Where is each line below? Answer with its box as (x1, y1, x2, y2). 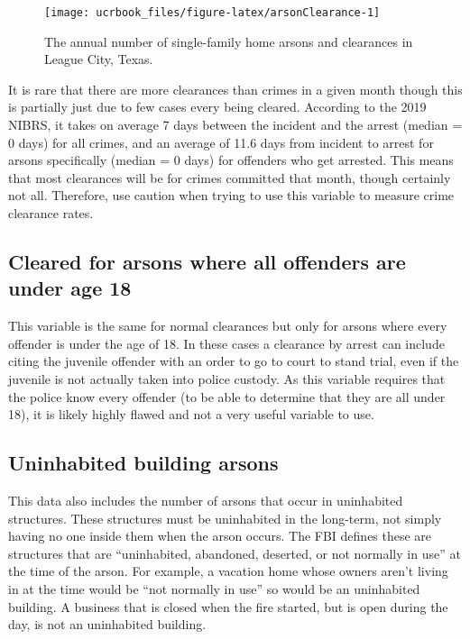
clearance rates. (8, 204, 94, 222)
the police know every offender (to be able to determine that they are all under (8, 387, 446, 406)
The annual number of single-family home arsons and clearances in (44, 32, 413, 50)
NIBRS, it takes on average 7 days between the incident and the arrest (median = (8, 115, 463, 134)
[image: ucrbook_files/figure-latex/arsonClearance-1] (44, 6, 381, 19)
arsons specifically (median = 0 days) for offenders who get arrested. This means (8, 151, 454, 169)
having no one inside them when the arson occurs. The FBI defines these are (8, 526, 432, 545)
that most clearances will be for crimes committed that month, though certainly (8, 168, 451, 187)
